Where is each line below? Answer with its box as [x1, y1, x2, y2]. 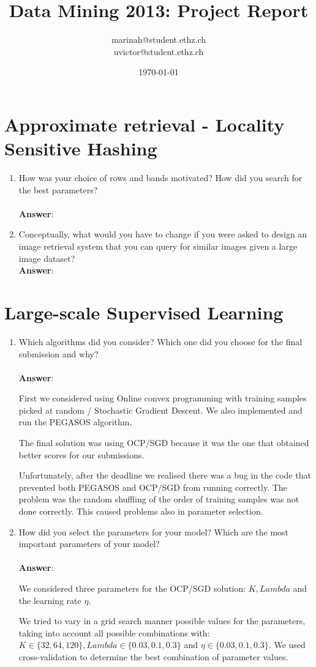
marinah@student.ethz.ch [111, 33, 206, 46]
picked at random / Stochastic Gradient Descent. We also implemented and [18, 403, 303, 416]
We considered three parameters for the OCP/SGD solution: [18, 582, 246, 594]
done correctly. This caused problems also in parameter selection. [18, 505, 263, 518]
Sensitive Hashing [4, 136, 157, 161]
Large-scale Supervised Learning [4, 299, 284, 324]
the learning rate [18, 594, 81, 606]
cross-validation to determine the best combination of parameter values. [18, 650, 288, 663]
